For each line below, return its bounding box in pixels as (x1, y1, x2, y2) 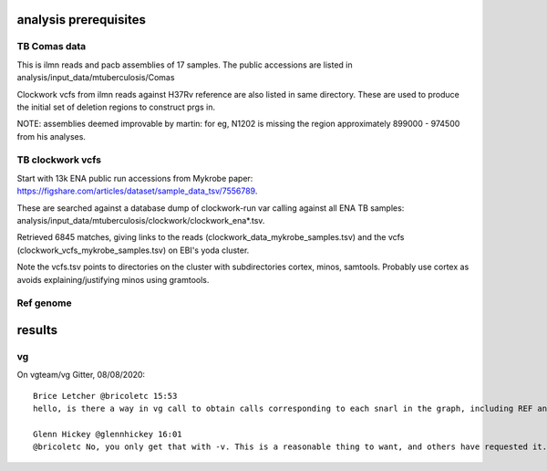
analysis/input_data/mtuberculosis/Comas (16, 72, 175, 83)
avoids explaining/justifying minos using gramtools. (16, 274, 210, 285)
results (16, 322, 58, 338)
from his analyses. (16, 131, 87, 141)
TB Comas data (16, 40, 87, 53)
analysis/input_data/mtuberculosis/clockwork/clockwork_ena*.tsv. (16, 215, 265, 226)
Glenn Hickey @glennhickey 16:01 (33, 429, 182, 439)
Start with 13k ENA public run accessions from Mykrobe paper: (16, 173, 253, 183)
